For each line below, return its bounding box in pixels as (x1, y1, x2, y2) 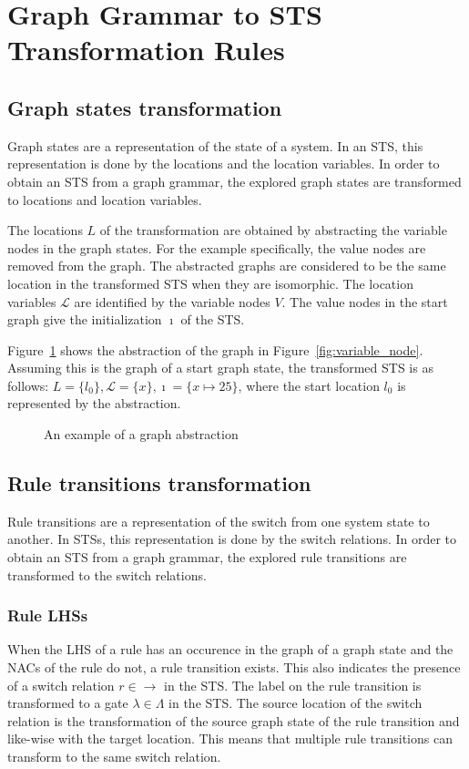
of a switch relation (7, 675, 115, 694)
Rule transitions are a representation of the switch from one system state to (7, 511, 430, 530)
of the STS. (180, 310, 245, 329)
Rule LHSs (7, 604, 88, 627)
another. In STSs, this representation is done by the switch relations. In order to (7, 529, 457, 549)
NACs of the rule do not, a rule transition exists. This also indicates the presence (7, 658, 461, 677)
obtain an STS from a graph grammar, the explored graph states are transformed (7, 171, 462, 190)
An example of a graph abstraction (44, 425, 239, 444)
